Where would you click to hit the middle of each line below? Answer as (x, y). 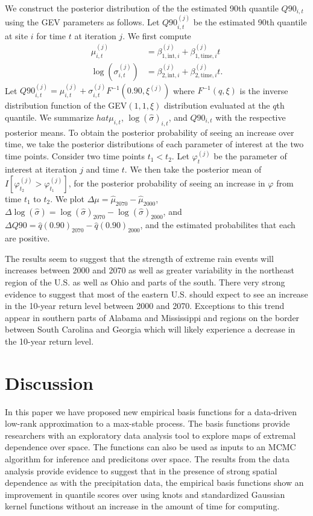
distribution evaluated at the (217, 105)
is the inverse (264, 90)
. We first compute (157, 35)
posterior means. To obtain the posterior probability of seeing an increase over (150, 132)
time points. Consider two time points (75, 156)
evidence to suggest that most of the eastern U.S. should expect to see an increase (156, 294)
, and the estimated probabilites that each (218, 225)
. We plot (67, 198)
